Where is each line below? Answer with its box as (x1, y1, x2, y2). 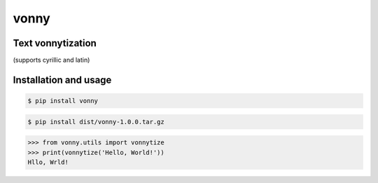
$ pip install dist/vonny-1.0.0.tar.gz (27, 118, 164, 126)
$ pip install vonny (27, 97, 98, 105)
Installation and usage (13, 74, 112, 86)
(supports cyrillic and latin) (13, 56, 90, 65)
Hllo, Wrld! (27, 158, 69, 166)
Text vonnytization (13, 37, 97, 49)
